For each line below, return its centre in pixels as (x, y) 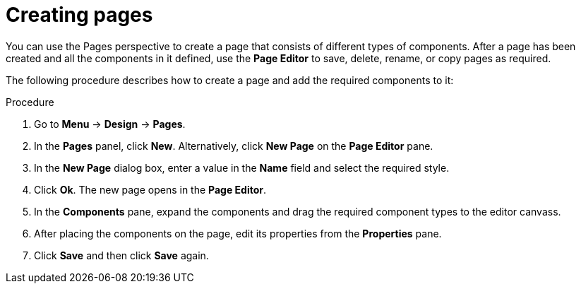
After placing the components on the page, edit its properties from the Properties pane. (238, 233)
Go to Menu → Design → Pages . (110, 124)
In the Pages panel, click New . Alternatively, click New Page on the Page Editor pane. (234, 146)
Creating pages (79, 15)
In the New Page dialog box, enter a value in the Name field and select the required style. (242, 167)
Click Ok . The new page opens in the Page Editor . (150, 189)
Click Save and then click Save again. (121, 255)
